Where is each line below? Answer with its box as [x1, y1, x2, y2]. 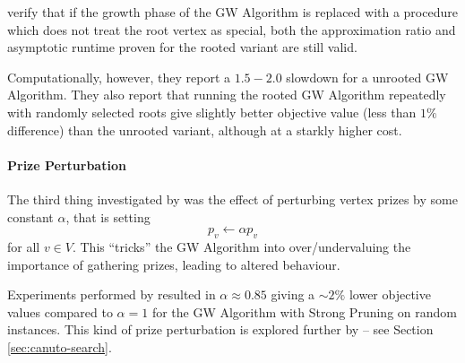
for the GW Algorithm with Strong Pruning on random [151, 302, 457, 321]
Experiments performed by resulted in [7, 285, 216, 304]
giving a [271, 285, 315, 304]
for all [7, 237, 40, 255]
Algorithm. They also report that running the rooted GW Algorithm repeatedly [7, 85, 446, 104]
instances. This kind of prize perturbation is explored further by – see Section [7, 320, 434, 339]
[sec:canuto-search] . [7, 337, 112, 356]
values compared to [7, 302, 113, 321]
